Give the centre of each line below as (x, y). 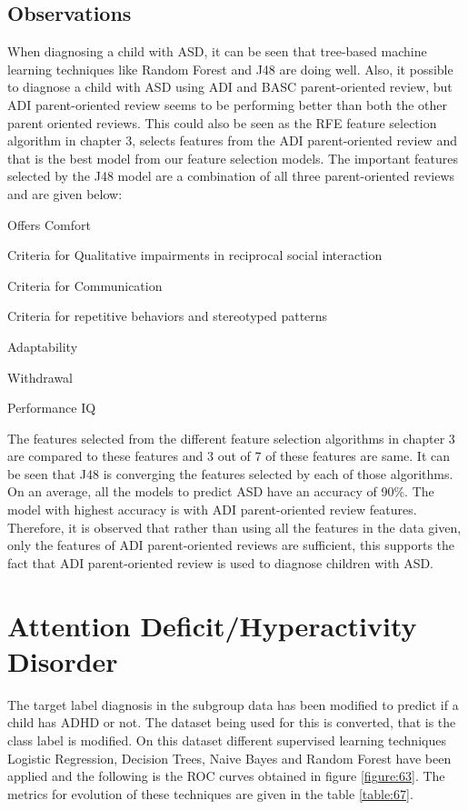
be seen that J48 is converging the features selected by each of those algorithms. (230, 473)
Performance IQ (52, 408)
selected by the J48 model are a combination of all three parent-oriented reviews (231, 176)
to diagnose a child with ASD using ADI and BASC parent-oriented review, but (230, 87)
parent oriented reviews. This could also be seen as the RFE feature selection (222, 122)
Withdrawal (40, 377)
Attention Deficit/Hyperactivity (212, 625)
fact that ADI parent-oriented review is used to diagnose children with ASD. (220, 562)
